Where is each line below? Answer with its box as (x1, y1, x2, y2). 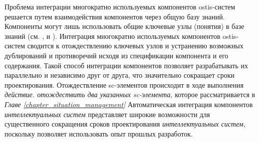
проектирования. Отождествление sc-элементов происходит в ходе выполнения (4, 79, 244, 90)
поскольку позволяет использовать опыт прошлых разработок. (4, 128, 193, 139)
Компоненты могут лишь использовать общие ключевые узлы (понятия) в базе (4, 21, 245, 31)
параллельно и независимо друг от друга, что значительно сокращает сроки (4, 70, 235, 80)
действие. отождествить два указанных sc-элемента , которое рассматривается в (4, 89, 256, 100)
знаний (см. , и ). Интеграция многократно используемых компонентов (4, 30, 221, 41)
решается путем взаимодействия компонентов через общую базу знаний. (4, 11, 225, 21)
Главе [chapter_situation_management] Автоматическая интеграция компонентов (4, 99, 253, 109)
